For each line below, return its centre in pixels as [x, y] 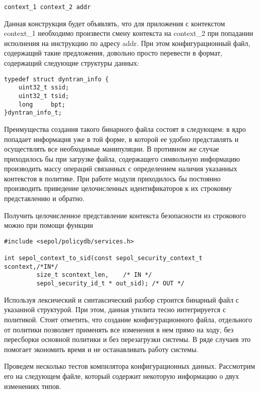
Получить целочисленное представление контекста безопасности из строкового [125, 215]
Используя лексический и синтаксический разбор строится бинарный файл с [122, 299]
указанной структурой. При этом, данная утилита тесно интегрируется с [115, 309]
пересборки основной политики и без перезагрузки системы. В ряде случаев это [127, 339]
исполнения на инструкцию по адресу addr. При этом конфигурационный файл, [127, 43]
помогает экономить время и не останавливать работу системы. [101, 349]
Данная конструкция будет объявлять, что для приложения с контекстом [115, 23]
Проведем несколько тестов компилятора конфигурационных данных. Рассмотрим [129, 366]
